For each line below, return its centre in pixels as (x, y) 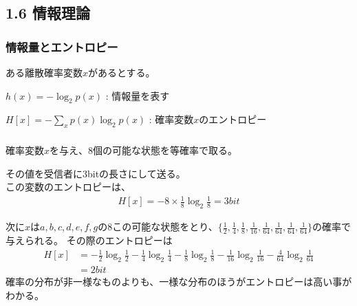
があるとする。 (122, 72)
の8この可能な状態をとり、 (158, 227)
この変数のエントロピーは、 (68, 187)
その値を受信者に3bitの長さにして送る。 (96, 173)
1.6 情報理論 (48, 13)
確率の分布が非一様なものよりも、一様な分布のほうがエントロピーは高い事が (179, 282)
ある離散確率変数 (44, 72)
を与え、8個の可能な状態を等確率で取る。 (144, 150)
